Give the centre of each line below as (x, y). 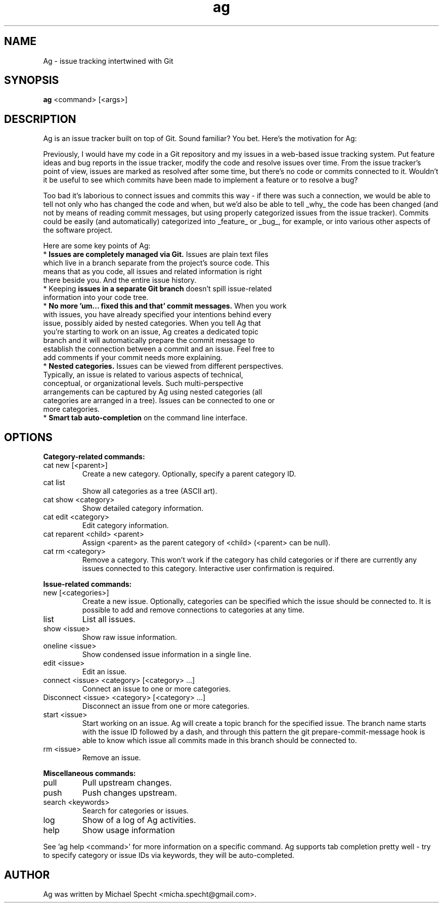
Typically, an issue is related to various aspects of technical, (143, 375)
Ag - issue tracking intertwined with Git (108, 61)
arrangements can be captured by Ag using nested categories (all (153, 392)
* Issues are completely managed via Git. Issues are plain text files (156, 254)
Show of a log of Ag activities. (139, 820)
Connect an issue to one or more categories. (157, 689)
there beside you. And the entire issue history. (120, 280)
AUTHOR (27, 875)
